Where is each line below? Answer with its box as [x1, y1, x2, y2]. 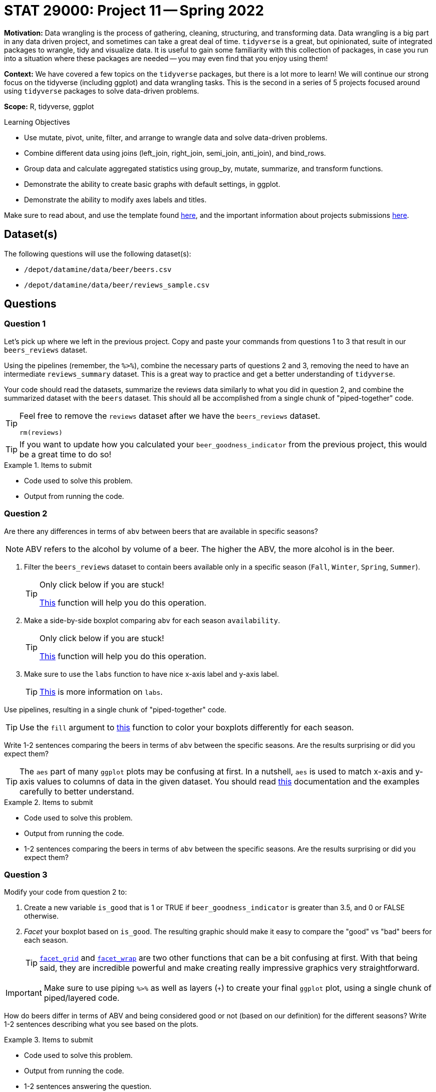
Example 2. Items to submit [4, 797, 93, 806]
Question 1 [4, 319, 46, 329]
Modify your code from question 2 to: [4, 888, 127, 897]
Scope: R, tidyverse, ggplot [4, 102, 94, 111]
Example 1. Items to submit [4, 460, 92, 469]
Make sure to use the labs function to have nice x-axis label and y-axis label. [24, 669, 279, 678]
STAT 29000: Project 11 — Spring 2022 [4, 2, 264, 19]
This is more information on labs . [39, 686, 163, 697]
